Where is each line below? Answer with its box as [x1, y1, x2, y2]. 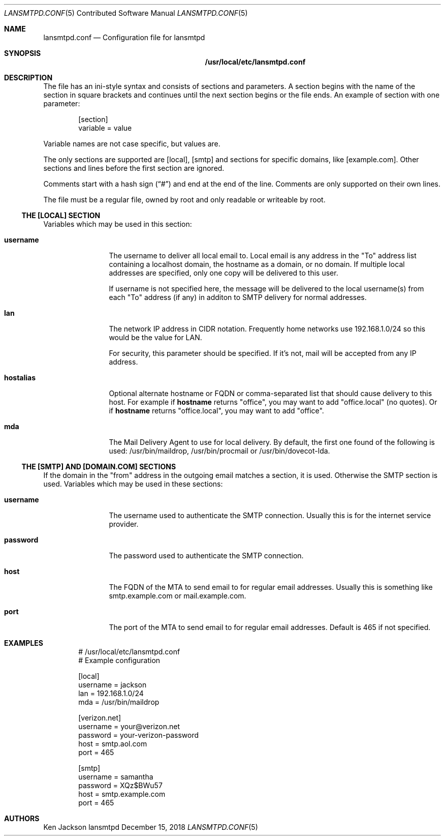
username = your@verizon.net [78, 722, 180, 731]
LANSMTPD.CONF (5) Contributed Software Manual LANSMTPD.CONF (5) [4, 9, 248, 17]
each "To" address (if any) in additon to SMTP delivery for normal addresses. [109, 293, 367, 302]
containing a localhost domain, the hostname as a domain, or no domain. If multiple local [109, 260, 405, 268]
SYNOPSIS [4, 49, 41, 57]
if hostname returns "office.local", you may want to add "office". [109, 406, 324, 415]
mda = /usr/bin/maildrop [78, 698, 160, 706]
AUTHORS [4, 814, 40, 823]
